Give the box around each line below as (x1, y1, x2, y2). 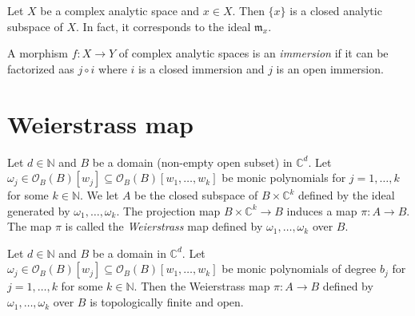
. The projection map (116, 202, 221, 219)
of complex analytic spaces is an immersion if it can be (118, 45, 389, 61)
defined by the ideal (298, 187, 395, 203)
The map (7, 218, 52, 235)
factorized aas (7, 60, 74, 77)
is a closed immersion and (138, 60, 265, 77)
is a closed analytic (289, 2, 382, 18)
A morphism (7, 45, 68, 61)
